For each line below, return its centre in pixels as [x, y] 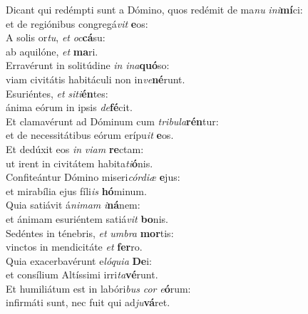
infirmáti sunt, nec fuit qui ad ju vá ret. [88, 302]
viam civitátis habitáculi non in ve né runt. [96, 79]
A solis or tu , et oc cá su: [56, 37]
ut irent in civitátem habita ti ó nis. [79, 163]
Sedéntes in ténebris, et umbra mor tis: [90, 232]
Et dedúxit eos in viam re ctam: [75, 148]
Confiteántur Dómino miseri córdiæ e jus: [93, 177]
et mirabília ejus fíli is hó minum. [76, 190]
